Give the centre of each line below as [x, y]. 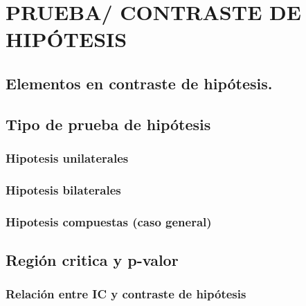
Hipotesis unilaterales [67, 158]
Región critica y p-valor [92, 260]
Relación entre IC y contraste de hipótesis [126, 294]
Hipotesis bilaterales [63, 189]
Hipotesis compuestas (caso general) [109, 221]
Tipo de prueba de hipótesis [108, 124]
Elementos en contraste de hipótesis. [139, 83]
